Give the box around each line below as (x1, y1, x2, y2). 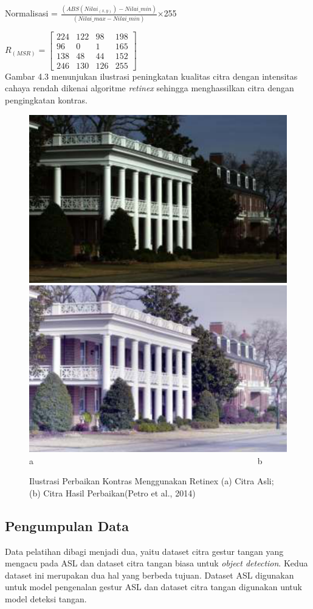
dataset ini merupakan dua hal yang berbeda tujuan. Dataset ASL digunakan (5, 568, 294, 581)
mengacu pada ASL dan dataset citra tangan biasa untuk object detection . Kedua (5, 557, 308, 569)
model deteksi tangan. (5, 593, 87, 605)
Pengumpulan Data (5, 516, 129, 535)
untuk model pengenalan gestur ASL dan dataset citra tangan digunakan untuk (5, 580, 302, 593)
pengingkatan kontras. (5, 93, 88, 106)
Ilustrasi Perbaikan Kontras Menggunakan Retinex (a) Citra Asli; (29, 475, 274, 487)
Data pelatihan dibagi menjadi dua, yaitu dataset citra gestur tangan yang (5, 545, 284, 557)
